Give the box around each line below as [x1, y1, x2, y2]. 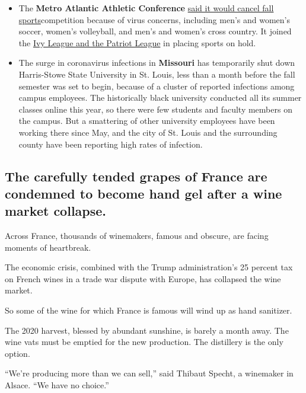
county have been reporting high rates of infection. [18, 138, 203, 150]
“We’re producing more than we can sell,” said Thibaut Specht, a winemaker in [5, 367, 294, 379]
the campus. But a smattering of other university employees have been [18, 114, 275, 127]
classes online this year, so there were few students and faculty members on [18, 103, 292, 115]
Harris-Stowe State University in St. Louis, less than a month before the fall [18, 68, 295, 80]
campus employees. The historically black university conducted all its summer [18, 91, 302, 104]
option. [5, 347, 30, 359]
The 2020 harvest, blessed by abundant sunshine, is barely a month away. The [5, 324, 289, 336]
